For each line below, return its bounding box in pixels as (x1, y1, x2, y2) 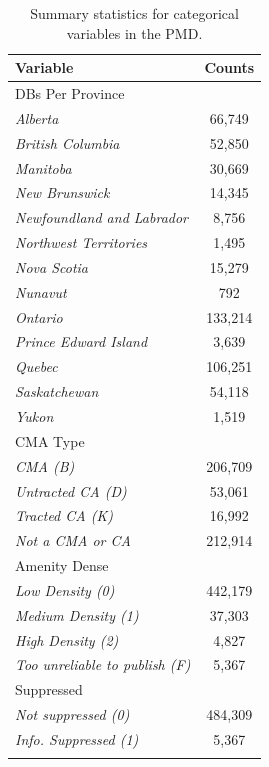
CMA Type (15, 430, 85, 451)
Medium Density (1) (15, 604, 139, 625)
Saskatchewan (15, 381, 99, 402)
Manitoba (15, 157, 72, 178)
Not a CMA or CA (15, 530, 131, 551)
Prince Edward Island (15, 331, 148, 352)
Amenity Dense (15, 555, 109, 576)
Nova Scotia (15, 256, 89, 277)
